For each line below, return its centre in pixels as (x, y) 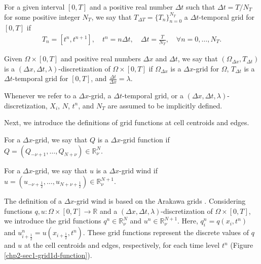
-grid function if (145, 140)
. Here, (188, 221)
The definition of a (33, 201)
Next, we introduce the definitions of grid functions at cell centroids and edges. (127, 122)
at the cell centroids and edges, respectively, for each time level (122, 245)
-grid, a (100, 96)
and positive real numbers (101, 59)
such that (201, 7)
